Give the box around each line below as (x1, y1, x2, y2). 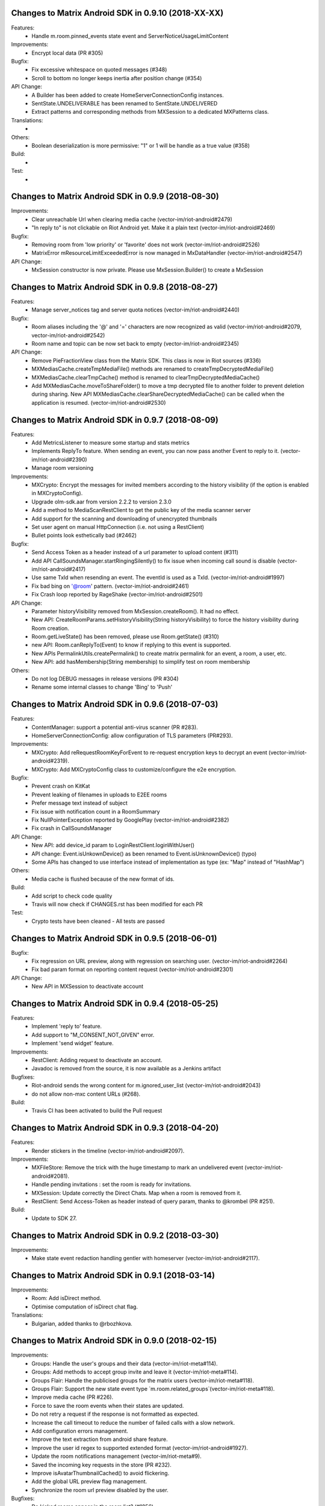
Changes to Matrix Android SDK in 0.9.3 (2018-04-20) (11, 1123, 219, 1133)
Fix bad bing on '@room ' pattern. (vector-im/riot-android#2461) (31, 582, 190, 590)
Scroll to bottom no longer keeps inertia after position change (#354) (31, 74, 202, 81)
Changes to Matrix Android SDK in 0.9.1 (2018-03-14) (11, 1270, 215, 1280)
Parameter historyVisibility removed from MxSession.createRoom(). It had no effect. (31, 607, 240, 614)
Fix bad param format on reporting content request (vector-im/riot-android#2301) (31, 966, 234, 973)
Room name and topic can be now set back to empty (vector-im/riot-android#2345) (31, 340, 240, 348)
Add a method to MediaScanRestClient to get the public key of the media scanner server (31, 507, 251, 514)
